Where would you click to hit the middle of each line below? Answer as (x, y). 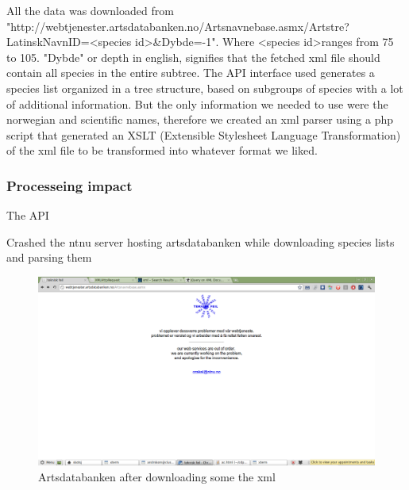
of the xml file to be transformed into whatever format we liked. (162, 150)
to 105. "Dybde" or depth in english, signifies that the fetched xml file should (193, 57)
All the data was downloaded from (90, 10)
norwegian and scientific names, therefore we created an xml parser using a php (200, 119)
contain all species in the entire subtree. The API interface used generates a (191, 73)
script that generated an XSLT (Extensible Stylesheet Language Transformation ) (204, 134)
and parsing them (49, 257)
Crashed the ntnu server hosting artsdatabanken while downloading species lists (201, 241)
